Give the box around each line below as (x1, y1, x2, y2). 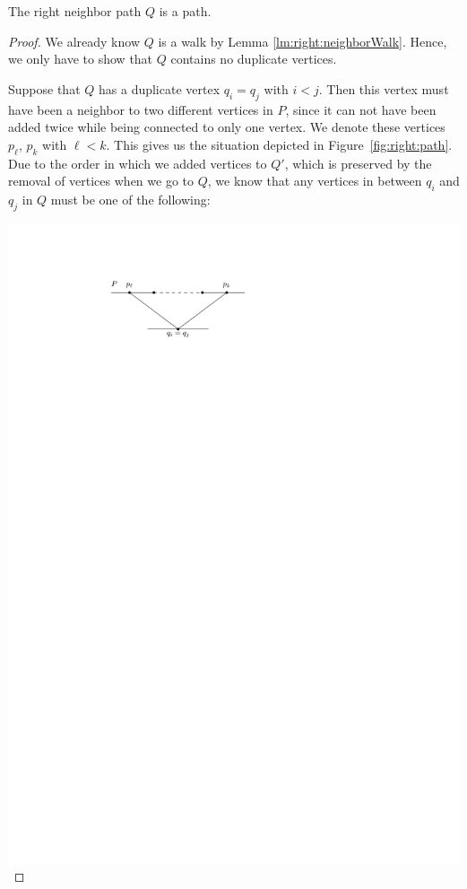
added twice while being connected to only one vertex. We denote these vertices (8, 118, 445, 136)
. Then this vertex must (318, 79, 449, 98)
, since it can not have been (285, 100, 437, 118)
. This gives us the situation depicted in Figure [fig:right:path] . (106, 135, 453, 153)
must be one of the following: (50, 189, 211, 208)
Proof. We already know (8, 31, 140, 50)
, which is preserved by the (284, 153, 432, 172)
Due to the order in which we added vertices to (8, 153, 267, 172)
